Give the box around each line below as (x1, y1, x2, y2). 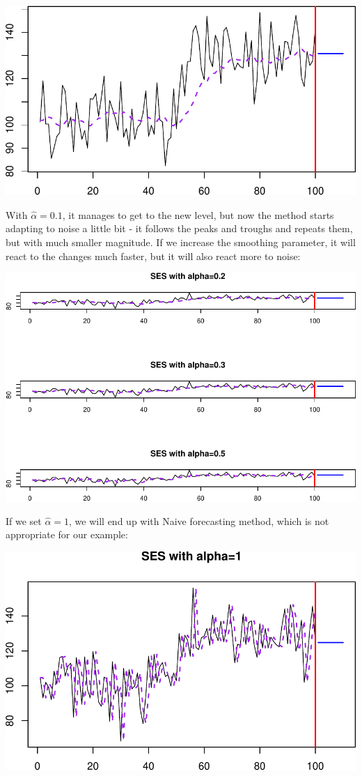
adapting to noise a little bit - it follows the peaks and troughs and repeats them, (6, 221, 353, 236)
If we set (6, 513, 42, 528)
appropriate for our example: (6, 527, 128, 542)
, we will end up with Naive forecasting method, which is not (69, 513, 329, 528)
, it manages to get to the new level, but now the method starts (62, 207, 334, 222)
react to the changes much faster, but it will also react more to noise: (6, 248, 301, 263)
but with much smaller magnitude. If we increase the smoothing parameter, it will (6, 235, 356, 250)
